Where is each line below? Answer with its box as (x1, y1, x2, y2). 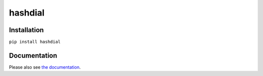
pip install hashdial (9, 39, 61, 45)
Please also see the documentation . (9, 64, 81, 70)
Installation (9, 26, 44, 34)
